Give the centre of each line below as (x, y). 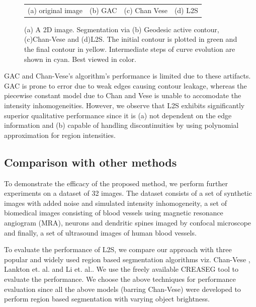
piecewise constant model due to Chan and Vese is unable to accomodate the (123, 95)
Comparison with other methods (91, 162)
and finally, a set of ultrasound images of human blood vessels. (100, 232)
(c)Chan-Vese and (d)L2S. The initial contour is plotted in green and (131, 39)
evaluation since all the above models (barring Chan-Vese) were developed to (122, 289)
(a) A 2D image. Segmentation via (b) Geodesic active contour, (122, 29)
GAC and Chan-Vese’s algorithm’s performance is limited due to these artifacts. (127, 76)
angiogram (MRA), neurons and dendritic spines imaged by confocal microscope (128, 222)
